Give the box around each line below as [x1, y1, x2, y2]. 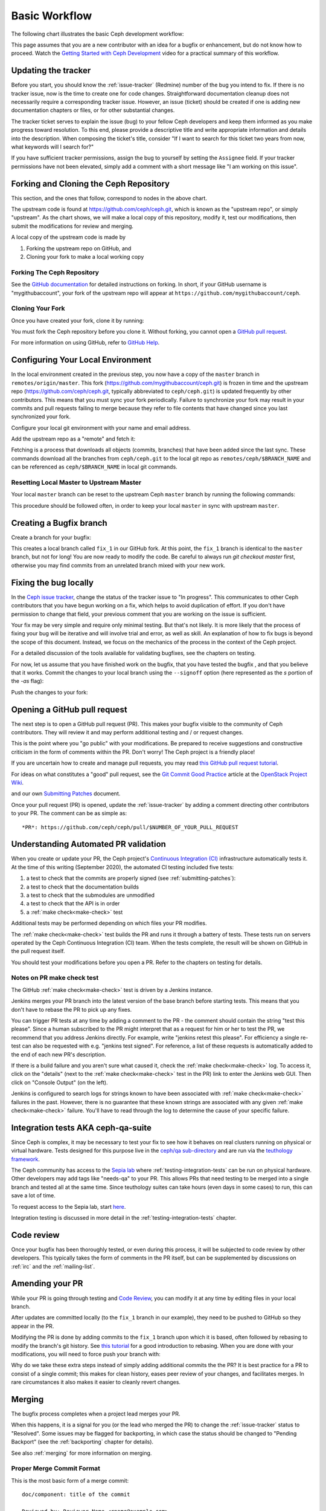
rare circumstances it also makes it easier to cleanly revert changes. [11, 1379, 181, 1386]
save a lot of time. [11, 1192, 56, 1199]
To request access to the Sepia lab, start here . [11, 1203, 126, 1210]
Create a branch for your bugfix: [11, 534, 92, 541]
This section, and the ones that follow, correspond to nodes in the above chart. [11, 194, 208, 202]
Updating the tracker [11, 65, 91, 76]
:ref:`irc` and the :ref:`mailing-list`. [11, 1263, 95, 1270]
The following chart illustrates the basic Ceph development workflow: [11, 30, 184, 37]
